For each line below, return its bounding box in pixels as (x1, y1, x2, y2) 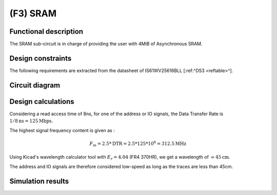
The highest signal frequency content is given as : (9, 127, 115, 133)
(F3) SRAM (9, 8, 56, 19)
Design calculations (9, 97, 74, 106)
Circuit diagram (9, 81, 61, 90)
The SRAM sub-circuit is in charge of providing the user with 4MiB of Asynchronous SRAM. (9, 41, 203, 47)
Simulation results (9, 177, 69, 185)
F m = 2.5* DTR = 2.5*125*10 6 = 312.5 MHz (89, 140, 187, 148)
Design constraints (9, 54, 72, 62)
